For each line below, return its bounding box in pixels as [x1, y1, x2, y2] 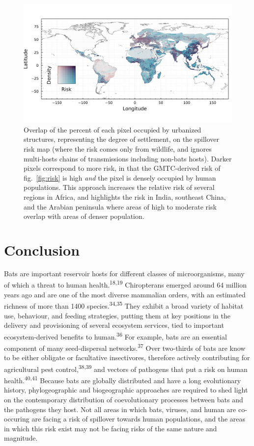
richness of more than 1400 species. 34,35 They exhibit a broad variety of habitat [4, 299, 244, 311]
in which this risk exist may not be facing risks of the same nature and [4, 423, 217, 433]
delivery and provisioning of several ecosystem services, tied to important [4, 320, 224, 330]
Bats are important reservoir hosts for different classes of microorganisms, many [4, 268, 245, 278]
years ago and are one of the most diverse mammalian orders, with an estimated [4, 289, 246, 299]
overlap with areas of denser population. [24, 211, 144, 221]
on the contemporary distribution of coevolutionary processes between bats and [4, 394, 243, 404]
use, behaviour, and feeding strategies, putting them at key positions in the [4, 310, 230, 320]
